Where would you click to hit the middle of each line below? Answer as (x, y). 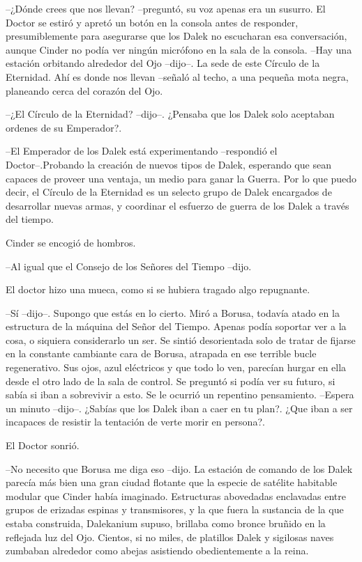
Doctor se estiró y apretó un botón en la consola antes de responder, (152, 22)
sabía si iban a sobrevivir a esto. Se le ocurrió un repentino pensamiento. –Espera (180, 395)
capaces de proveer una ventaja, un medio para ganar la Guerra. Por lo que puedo (181, 178)
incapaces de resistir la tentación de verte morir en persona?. (135, 422)
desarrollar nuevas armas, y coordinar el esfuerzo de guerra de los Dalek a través (178, 205)
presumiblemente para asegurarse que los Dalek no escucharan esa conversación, (176, 36)
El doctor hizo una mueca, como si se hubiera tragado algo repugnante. (158, 289)
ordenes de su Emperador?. (64, 127)
